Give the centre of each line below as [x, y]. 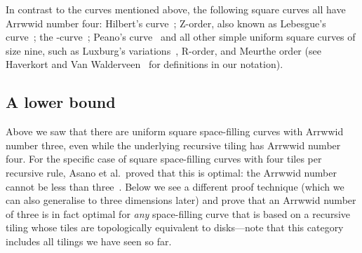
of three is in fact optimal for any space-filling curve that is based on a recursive [178, 213]
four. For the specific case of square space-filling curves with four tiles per [164, 159]
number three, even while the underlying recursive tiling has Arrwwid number [173, 145]
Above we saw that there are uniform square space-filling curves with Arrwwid [175, 131]
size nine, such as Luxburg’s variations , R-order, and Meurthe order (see [163, 50]
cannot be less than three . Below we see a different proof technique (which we [175, 186]
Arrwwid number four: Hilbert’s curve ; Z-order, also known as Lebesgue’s [166, 23]
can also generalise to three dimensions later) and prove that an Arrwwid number [181, 200]
